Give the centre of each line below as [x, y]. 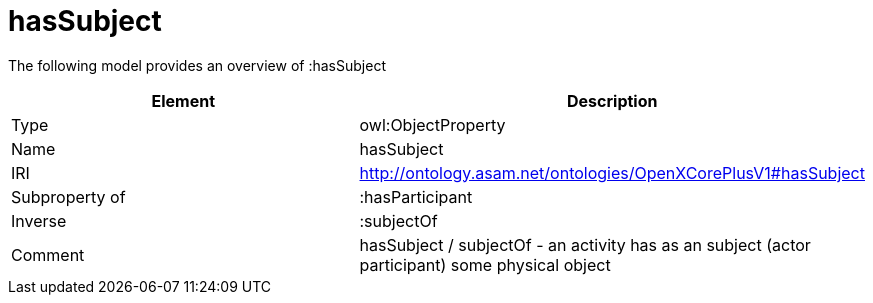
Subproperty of [68, 196]
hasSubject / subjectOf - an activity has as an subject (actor [585, 244]
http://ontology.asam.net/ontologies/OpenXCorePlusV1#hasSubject [612, 172]
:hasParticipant [416, 196]
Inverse [39, 220]
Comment [48, 254]
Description [612, 100]
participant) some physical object [485, 264]
